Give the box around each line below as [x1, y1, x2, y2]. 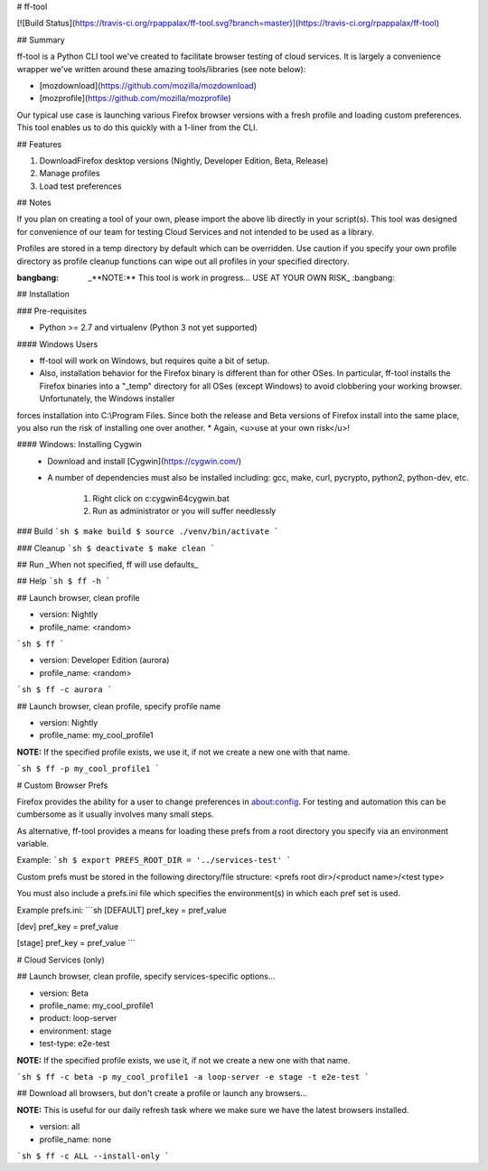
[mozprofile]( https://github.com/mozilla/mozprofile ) [39, 93, 231, 104]
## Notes [16, 197, 52, 208]
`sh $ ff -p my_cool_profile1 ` [16, 763, 160, 774]
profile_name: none [39, 1134, 112, 1145]
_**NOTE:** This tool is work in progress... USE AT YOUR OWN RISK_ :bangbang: [88, 272, 395, 284]
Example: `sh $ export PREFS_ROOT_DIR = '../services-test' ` [16, 855, 292, 866]
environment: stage [39, 1026, 112, 1036]
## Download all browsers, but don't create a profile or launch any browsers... [16, 1088, 307, 1099]
